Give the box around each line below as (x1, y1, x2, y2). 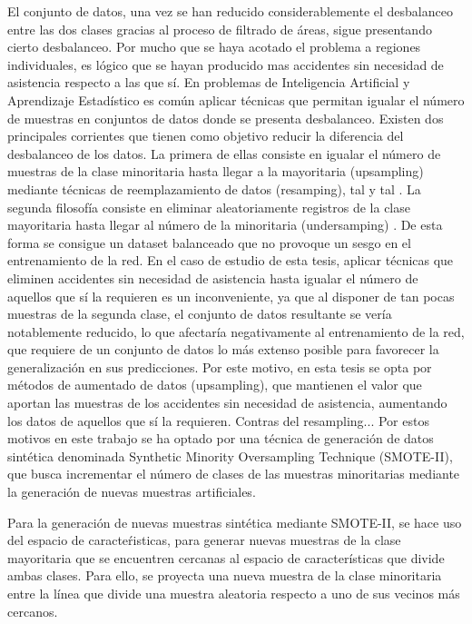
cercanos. (7, 601, 58, 620)
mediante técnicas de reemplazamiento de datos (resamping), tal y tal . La (7, 179, 421, 198)
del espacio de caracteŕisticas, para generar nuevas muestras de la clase (7, 530, 401, 550)
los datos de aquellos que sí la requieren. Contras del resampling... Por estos (7, 411, 429, 430)
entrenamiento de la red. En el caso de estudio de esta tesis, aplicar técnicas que (7, 251, 454, 270)
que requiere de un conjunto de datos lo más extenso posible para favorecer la (7, 340, 439, 359)
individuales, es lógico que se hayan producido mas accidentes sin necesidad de (7, 54, 444, 74)
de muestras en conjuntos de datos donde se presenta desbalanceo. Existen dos (7, 108, 444, 127)
